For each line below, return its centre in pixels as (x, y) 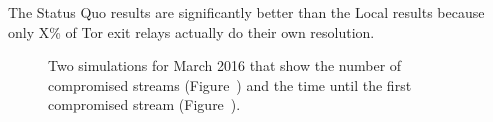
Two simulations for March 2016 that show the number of (225, 65)
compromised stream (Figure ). (144, 104)
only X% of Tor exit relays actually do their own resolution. (191, 31)
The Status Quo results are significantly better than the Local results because (246, 12)
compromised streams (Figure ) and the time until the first (230, 84)
